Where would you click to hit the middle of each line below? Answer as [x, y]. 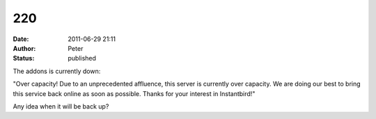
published [82, 58]
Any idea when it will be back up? [61, 106]
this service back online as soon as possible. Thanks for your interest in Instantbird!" [134, 93]
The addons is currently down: [57, 71]
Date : [21, 39]
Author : [24, 48]
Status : [24, 58]
